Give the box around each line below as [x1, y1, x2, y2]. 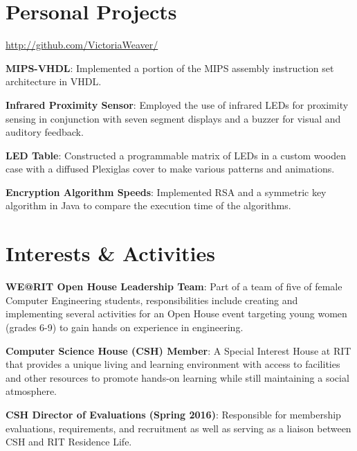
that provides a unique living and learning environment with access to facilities [6, 357, 340, 371]
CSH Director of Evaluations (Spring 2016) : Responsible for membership [6, 407, 341, 421]
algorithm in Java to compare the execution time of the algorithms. [6, 198, 291, 213]
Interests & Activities [6, 239, 215, 267]
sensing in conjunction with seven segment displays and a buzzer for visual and [6, 111, 341, 125]
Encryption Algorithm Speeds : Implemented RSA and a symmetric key [6, 184, 327, 199]
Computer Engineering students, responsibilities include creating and [6, 292, 298, 307]
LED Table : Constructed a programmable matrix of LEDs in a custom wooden [6, 148, 346, 162]
